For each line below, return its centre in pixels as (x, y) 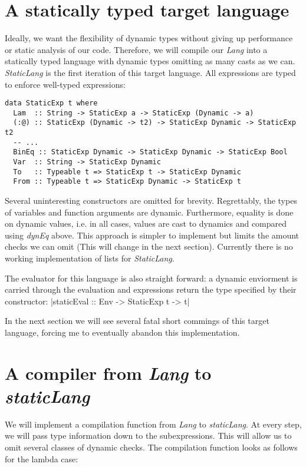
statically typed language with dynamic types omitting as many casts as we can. (150, 61)
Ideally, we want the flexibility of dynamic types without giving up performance (149, 38)
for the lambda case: (42, 458)
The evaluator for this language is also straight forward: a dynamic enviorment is (151, 278)
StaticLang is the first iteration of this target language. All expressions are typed (150, 72)
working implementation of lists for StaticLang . (90, 258)
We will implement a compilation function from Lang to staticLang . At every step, (153, 424)
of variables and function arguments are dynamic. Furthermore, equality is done (149, 212)
